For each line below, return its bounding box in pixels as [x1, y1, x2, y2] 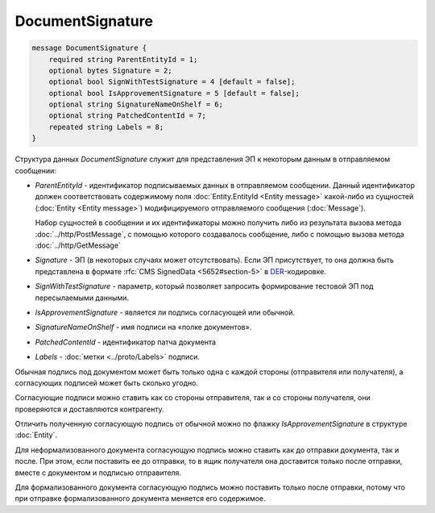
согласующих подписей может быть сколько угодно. [14, 377, 199, 387]
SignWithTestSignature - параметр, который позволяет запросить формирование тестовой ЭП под [35, 282, 374, 291]
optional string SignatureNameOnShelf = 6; [48, 100, 223, 109]
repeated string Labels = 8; [48, 122, 164, 131]
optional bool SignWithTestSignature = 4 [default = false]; [48, 77, 296, 86]
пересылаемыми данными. [35, 293, 129, 302]
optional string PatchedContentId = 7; [48, 111, 207, 120]
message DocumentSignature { [31, 44, 147, 52]
